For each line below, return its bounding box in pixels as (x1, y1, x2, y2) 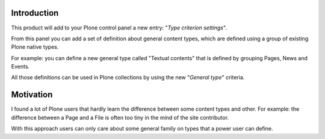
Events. (11, 63, 30, 70)
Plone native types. (11, 43, 59, 51)
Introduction (11, 8, 59, 18)
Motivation (11, 90, 53, 100)
